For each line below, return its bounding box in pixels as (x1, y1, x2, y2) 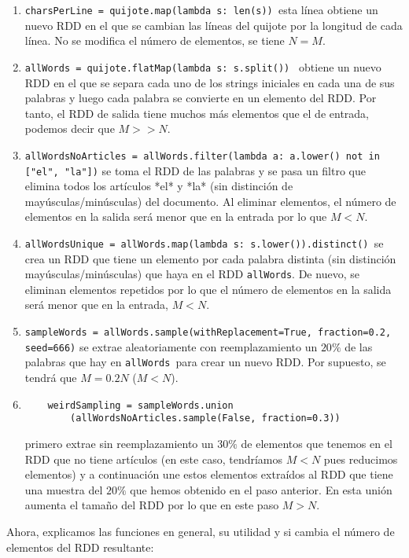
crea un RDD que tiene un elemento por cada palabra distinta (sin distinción (24, 250, 396, 266)
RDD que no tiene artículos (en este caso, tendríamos (24, 450, 283, 467)
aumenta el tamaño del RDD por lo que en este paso (24, 497, 279, 513)
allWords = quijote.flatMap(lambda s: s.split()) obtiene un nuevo (24, 58, 381, 75)
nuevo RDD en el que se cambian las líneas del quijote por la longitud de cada (24, 17, 403, 33)
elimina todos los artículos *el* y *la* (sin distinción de (24, 178, 293, 194)
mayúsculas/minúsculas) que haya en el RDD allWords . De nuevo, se (24, 266, 359, 282)
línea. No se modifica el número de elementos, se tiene (24, 32, 285, 49)
